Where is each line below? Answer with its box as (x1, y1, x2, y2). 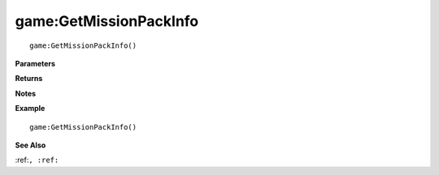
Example (15, 104, 46, 113)
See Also (15, 140, 46, 150)
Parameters (15, 58, 56, 68)
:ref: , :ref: (15, 155, 59, 165)
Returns (15, 74, 43, 83)
